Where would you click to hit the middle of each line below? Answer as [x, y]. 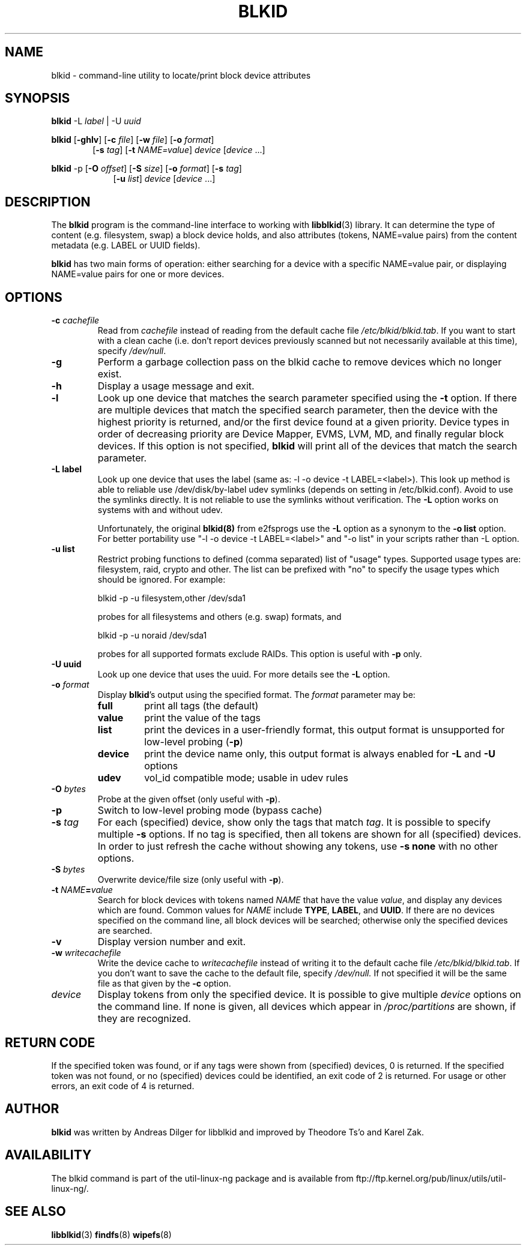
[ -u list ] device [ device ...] [164, 179]
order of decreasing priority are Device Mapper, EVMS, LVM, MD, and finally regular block [301, 434]
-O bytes [68, 789]
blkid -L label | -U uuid [96, 121]
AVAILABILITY [48, 1155]
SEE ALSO [35, 1212]
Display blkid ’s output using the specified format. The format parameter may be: [256, 695]
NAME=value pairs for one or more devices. [138, 274]
